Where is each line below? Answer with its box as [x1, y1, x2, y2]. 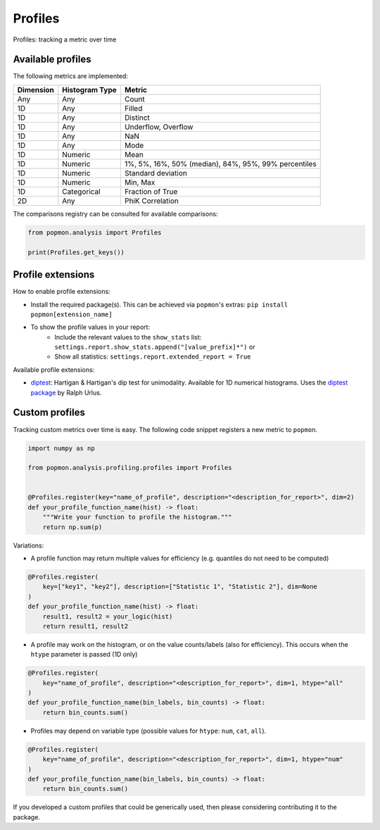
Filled [124, 103, 143, 113]
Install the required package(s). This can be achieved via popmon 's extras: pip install [30, 300, 289, 309]
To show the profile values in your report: [30, 323, 151, 331]
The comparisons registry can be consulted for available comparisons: [13, 209, 218, 218]
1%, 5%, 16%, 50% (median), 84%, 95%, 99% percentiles [124, 159, 317, 168]
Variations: [13, 541, 44, 550]
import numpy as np [27, 444, 95, 452]
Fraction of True [124, 187, 178, 197]
